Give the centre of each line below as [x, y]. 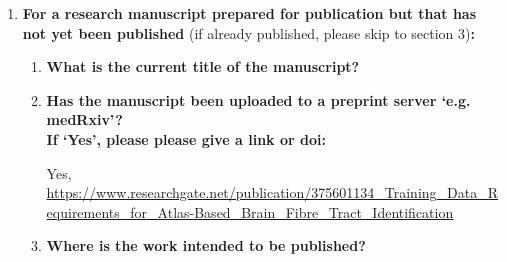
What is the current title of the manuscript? [203, 66]
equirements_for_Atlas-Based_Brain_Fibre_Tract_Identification [250, 211]
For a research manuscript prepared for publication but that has [249, 13]
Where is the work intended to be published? [206, 245]
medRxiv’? [84, 119]
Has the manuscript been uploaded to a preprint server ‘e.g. [258, 99]
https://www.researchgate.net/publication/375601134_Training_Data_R [272, 192]
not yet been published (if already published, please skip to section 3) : [248, 32]
